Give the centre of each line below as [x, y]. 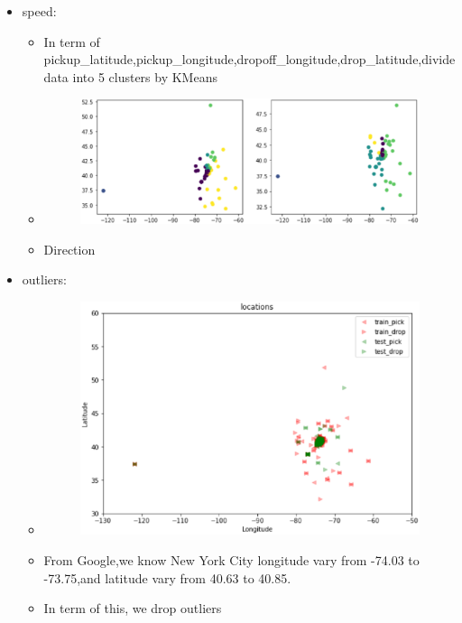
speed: [39, 11]
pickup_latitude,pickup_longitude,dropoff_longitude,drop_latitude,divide [249, 59]
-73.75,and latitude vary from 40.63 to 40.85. [167, 577]
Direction [69, 249]
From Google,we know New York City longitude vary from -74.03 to [231, 559]
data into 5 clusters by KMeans [130, 76]
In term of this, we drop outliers [133, 608]
